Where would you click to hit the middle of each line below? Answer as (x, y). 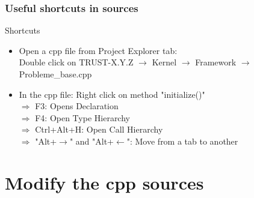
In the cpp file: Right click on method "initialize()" (112, 94)
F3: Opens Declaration (77, 106)
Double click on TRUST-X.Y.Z (76, 62)
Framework (216, 62)
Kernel (164, 62)
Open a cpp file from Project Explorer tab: (98, 50)
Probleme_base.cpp (55, 74)
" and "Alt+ (91, 141)
